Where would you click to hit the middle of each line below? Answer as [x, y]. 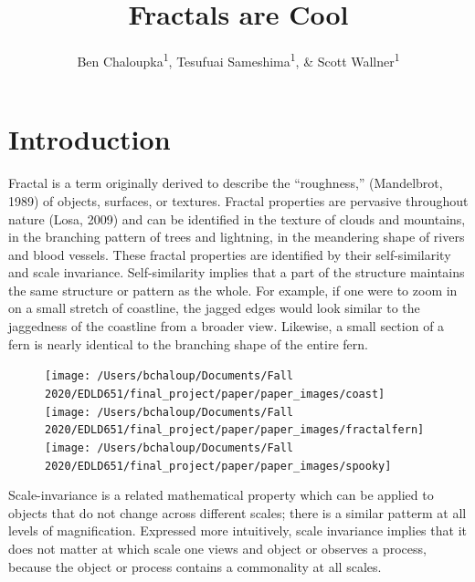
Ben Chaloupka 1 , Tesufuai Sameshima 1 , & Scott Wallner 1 [238, 60]
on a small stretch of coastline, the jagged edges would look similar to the [214, 308]
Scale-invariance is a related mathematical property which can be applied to [221, 495]
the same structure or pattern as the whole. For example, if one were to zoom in [233, 290]
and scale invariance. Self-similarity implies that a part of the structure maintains [237, 272]
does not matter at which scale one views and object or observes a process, [217, 548]
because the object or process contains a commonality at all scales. [195, 566]
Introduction [90, 139]
